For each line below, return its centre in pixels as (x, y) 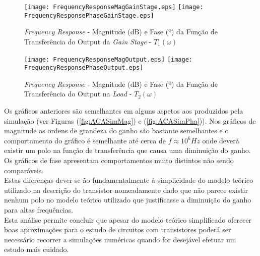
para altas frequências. (39, 209)
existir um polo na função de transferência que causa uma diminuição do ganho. (127, 150)
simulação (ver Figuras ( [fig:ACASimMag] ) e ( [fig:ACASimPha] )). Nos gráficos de (130, 120)
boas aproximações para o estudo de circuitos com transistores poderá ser (118, 229)
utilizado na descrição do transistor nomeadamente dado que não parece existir (126, 190)
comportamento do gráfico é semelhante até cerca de (85, 140)
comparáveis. (24, 170)
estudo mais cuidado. (37, 249)
